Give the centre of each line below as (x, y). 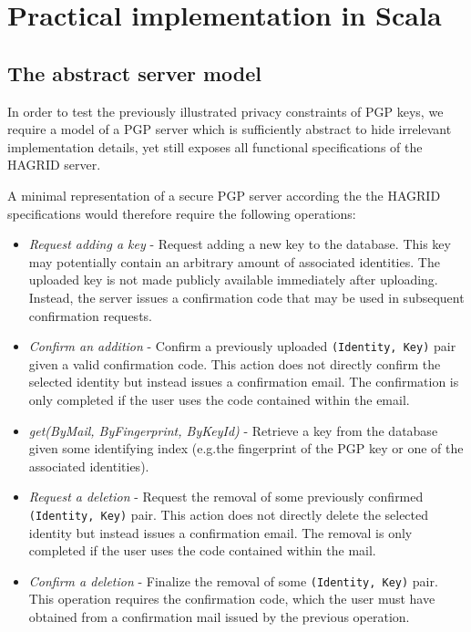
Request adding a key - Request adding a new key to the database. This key (240, 244)
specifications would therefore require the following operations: (182, 213)
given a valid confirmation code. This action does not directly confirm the (235, 363)
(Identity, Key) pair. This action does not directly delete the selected (229, 514)
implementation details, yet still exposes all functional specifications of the (215, 146)
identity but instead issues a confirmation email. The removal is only (220, 532)
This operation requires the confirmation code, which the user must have (232, 599)
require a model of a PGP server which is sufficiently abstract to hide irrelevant (230, 129)
